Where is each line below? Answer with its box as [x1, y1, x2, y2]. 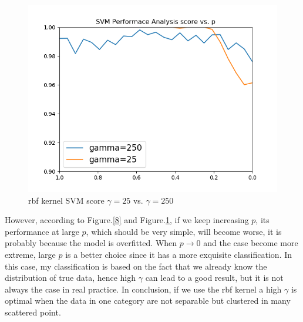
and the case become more [203, 237, 298, 249]
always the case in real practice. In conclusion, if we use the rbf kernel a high [5, 283, 282, 295]
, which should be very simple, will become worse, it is [86, 225, 282, 237]
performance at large [5, 225, 79, 237]
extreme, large [5, 248, 56, 260]
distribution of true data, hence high [5, 271, 136, 284]
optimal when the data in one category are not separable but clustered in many [5, 294, 291, 307]
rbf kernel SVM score [28, 194, 105, 206]
